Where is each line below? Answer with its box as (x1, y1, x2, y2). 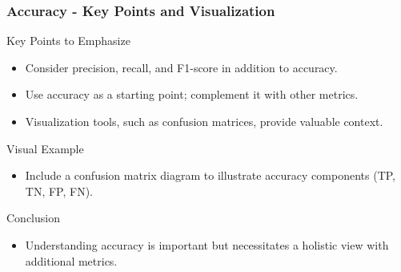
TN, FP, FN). (25, 182, 94, 199)
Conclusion (6, 209, 60, 226)
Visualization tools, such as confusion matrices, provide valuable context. (25, 113, 383, 129)
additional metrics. (25, 252, 118, 269)
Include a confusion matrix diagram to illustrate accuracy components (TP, (25, 167, 396, 184)
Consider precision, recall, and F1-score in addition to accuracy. (25, 59, 338, 75)
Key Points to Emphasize (6, 32, 130, 49)
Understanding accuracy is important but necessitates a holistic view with (25, 236, 389, 253)
